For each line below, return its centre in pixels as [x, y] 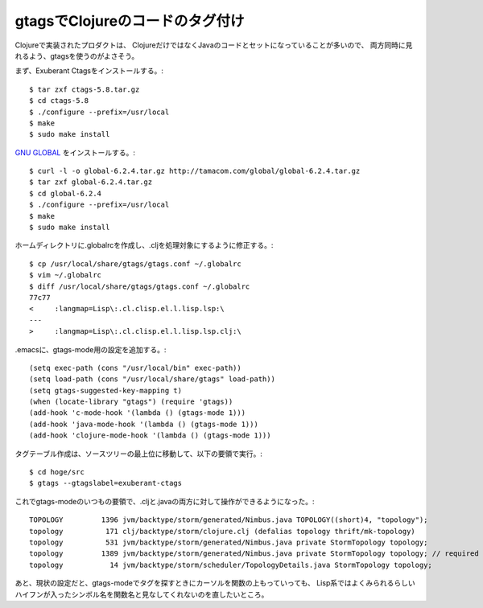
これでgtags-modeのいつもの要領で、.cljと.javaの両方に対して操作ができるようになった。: [165, 501]
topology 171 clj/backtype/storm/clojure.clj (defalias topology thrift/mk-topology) [223, 531]
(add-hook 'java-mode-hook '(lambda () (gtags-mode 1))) [144, 424]
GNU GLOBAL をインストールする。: [75, 152]
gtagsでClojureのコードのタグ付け [130, 21]
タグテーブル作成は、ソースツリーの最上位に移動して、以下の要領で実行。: [139, 454]
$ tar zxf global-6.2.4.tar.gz [91, 182]
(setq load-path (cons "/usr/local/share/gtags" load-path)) [152, 379]
